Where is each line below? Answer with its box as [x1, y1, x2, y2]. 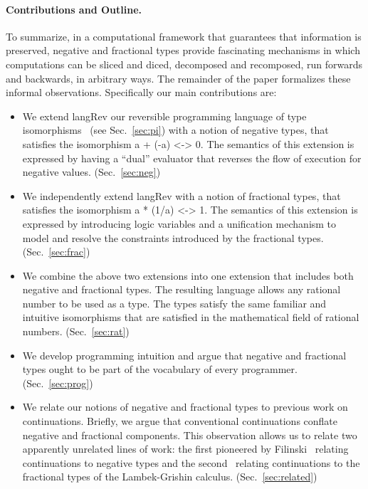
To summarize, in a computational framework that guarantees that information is [6, 28, 362, 43]
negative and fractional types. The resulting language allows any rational [22, 282, 341, 297]
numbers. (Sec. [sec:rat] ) [22, 324, 130, 339]
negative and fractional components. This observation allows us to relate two [22, 427, 357, 442]
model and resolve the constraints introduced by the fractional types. [22, 230, 324, 245]
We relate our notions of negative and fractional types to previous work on [22, 399, 348, 414]
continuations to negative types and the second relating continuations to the [22, 455, 360, 470]
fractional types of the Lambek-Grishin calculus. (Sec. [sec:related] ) [22, 469, 317, 484]
